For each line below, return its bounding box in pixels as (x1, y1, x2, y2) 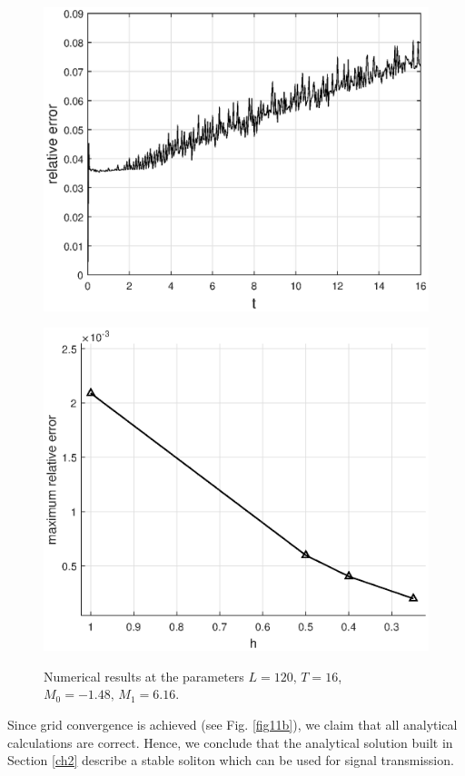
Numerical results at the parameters (44, 666, 244, 685)
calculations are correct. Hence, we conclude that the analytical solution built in (7, 732, 453, 751)
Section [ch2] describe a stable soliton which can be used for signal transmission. (7, 751, 454, 770)
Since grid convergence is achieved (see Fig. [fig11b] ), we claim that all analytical (7, 715, 458, 734)
